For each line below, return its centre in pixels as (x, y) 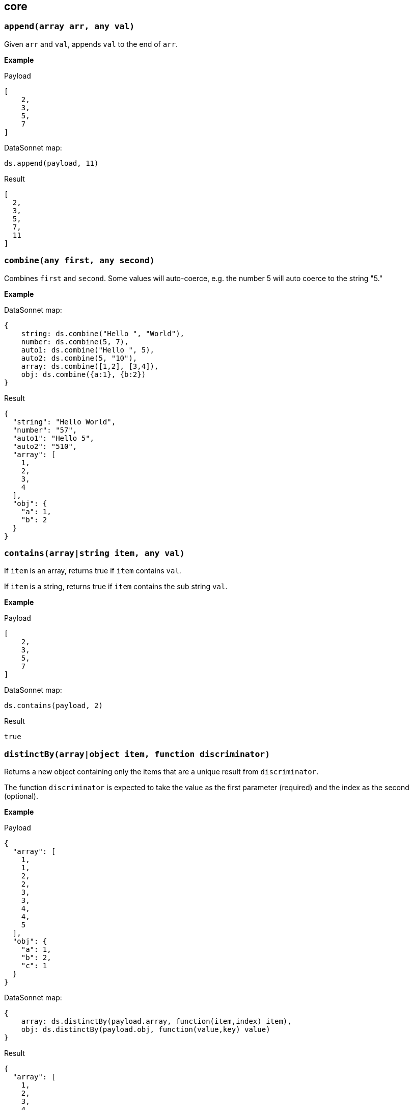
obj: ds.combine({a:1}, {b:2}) (84, 374)
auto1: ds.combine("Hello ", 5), (88, 350)
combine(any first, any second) (79, 261)
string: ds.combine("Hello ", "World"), (103, 333)
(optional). (21, 796)
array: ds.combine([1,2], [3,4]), (90, 366)
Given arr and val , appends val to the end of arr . (91, 44)
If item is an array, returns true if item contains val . (93, 571)
